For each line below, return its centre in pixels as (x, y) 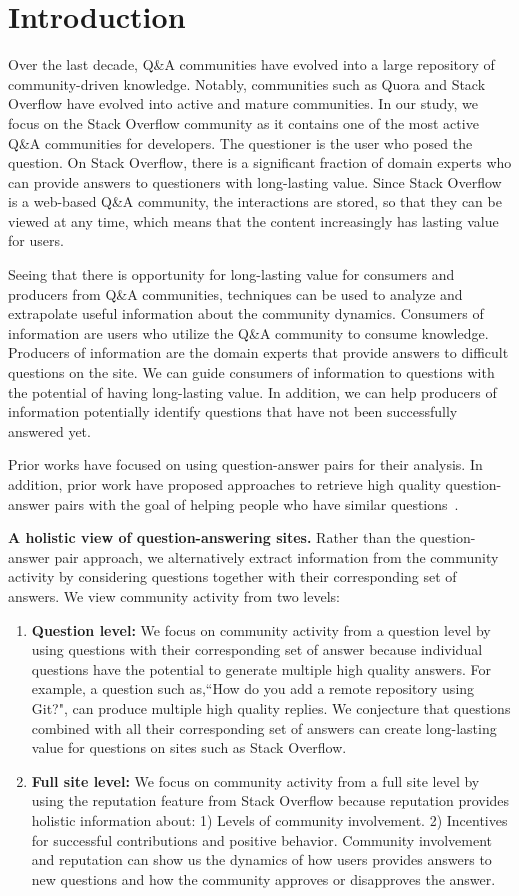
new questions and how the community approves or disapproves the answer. (263, 878)
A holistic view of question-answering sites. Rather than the (212, 537)
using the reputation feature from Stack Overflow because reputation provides (270, 800)
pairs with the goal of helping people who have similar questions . (256, 503)
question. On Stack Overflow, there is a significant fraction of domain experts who (260, 162)
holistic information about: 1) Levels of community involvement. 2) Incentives (269, 819)
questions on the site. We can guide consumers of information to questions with (251, 372)
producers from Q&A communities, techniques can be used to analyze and (235, 293)
